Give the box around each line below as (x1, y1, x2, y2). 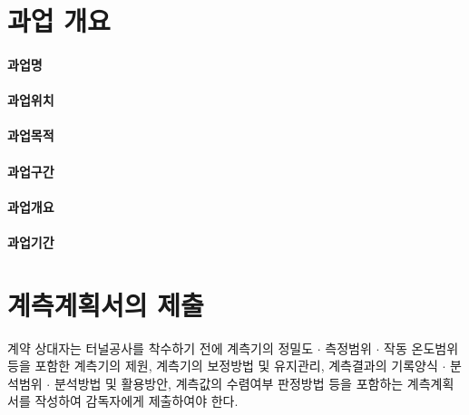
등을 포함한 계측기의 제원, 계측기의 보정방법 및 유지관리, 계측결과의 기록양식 (7, 356, 438, 375)
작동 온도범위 (384, 338, 459, 357)
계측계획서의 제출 (7, 285, 204, 323)
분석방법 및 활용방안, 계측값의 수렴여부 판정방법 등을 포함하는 (54, 373, 404, 392)
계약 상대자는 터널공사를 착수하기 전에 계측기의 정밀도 (7, 338, 314, 357)
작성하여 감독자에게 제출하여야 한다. (34, 391, 239, 410)
